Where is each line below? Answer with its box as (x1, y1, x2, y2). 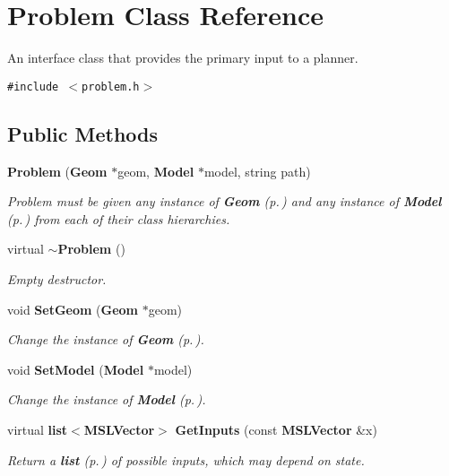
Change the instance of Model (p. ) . (7, 390, 206, 409)
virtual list (7, 420, 68, 438)
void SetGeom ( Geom (7, 299, 139, 318)
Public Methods (7, 119, 159, 147)
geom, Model (117, 161, 194, 180)
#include (7, 80, 59, 93)
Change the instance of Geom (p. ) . (7, 330, 204, 349)
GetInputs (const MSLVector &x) (175, 420, 377, 438)
